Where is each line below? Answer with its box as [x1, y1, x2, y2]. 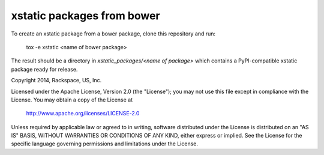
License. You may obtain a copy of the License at [11, 96, 133, 103]
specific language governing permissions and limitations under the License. [11, 140, 198, 147]
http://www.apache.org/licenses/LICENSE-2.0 [26, 110, 140, 117]
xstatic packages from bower [11, 9, 160, 22]
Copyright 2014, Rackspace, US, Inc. [11, 77, 102, 84]
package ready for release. [11, 65, 78, 73]
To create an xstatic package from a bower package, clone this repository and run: [11, 30, 216, 37]
